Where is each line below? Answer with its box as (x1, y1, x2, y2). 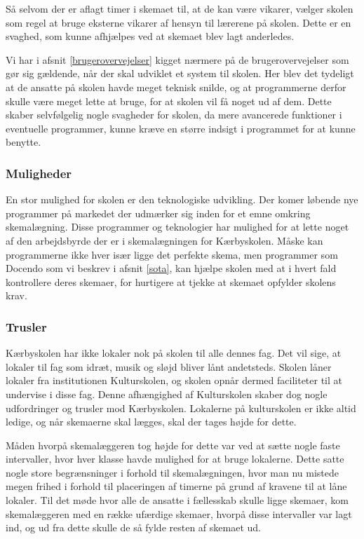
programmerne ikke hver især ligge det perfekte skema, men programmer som (6, 247, 338, 261)
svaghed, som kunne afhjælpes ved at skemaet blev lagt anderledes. (6, 29, 295, 43)
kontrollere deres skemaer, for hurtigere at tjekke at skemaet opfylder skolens (6, 274, 336, 289)
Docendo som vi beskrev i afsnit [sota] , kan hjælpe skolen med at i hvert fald (6, 261, 337, 275)
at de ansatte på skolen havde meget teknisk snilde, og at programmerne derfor (6, 79, 346, 94)
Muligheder (6, 164, 72, 182)
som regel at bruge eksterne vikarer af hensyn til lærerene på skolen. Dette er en (6, 15, 351, 29)
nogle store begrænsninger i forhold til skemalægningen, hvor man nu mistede (6, 465, 339, 479)
